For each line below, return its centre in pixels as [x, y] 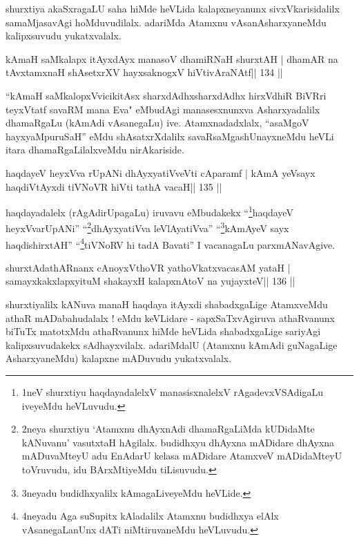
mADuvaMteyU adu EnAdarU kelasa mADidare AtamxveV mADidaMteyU [182, 456]
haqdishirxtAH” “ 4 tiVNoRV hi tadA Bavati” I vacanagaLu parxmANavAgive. [171, 243]
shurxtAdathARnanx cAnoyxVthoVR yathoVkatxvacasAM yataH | [148, 267]
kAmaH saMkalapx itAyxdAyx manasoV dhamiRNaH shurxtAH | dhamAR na [172, 58]
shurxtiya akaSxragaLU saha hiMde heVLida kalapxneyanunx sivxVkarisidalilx [173, 8]
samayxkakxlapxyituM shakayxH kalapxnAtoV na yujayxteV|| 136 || [151, 281]
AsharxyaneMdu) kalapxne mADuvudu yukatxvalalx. [119, 358]
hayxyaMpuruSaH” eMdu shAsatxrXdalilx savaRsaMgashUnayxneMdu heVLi [170, 136]
